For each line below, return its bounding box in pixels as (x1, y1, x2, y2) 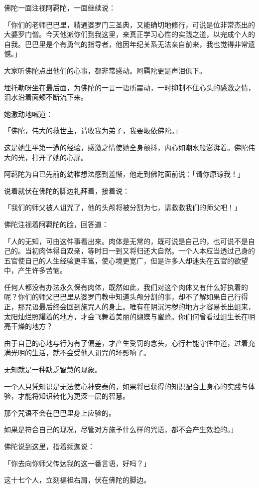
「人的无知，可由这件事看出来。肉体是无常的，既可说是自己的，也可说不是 (4, 236, 248, 246)
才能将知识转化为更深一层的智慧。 (17, 391, 129, 401)
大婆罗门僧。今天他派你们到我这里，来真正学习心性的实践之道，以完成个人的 (4, 29, 255, 39)
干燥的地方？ (10, 321, 53, 331)
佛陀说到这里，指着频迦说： (4, 441, 95, 451)
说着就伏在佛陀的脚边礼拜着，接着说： (4, 185, 129, 196)
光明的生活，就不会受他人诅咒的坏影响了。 (10, 347, 150, 358)
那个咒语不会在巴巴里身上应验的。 (4, 407, 116, 418)
